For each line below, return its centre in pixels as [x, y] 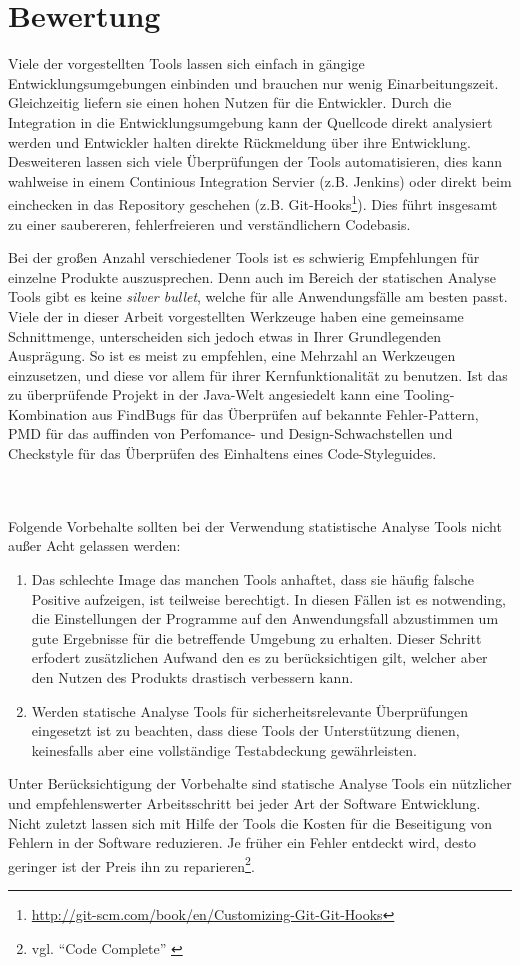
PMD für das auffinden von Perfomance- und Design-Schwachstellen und [230, 433]
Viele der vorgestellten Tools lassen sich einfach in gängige [186, 63]
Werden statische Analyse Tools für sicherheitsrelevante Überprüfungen [250, 710]
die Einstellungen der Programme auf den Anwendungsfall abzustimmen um [265, 618]
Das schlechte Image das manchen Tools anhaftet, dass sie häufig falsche [252, 579]
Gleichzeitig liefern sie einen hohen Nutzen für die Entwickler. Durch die [230, 102]
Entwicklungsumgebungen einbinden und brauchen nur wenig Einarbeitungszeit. [253, 82]
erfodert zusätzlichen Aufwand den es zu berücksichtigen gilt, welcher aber [259, 657]
